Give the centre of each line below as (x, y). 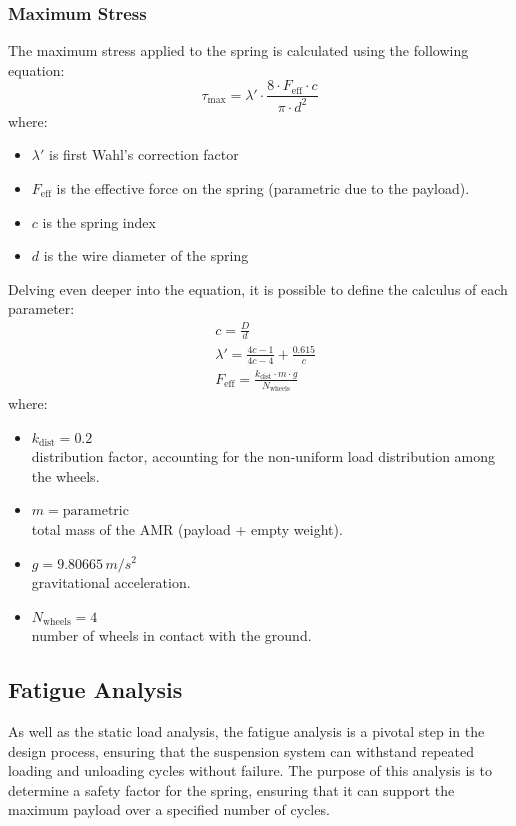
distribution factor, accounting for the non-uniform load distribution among (263, 456)
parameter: (41, 308)
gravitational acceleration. (111, 582)
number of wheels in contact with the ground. (171, 635)
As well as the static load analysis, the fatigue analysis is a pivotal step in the (246, 731)
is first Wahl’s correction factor (143, 154)
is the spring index (99, 221)
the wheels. (65, 475)
